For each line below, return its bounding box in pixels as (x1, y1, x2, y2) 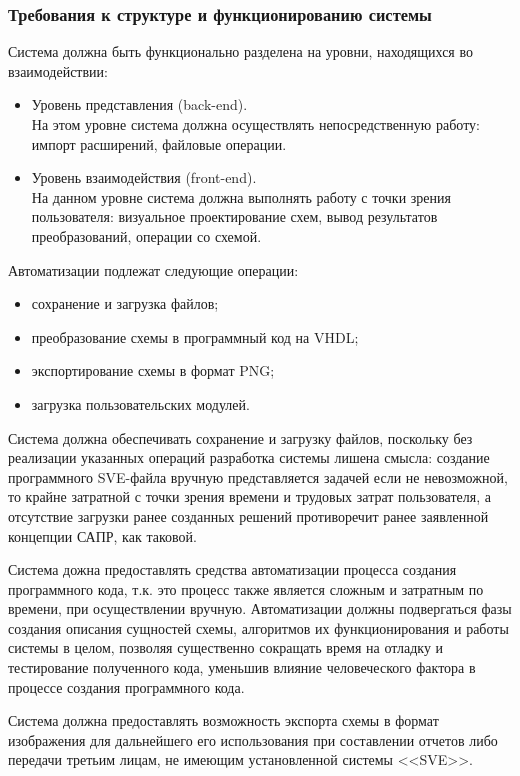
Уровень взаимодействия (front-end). (31, 167, 257, 188)
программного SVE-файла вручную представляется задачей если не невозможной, (8, 466, 508, 487)
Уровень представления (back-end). (31, 94, 248, 115)
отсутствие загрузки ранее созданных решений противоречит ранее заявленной (8, 505, 489, 526)
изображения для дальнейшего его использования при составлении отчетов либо (8, 729, 498, 750)
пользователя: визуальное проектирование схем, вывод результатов (31, 206, 438, 227)
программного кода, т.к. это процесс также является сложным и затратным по (8, 578, 484, 599)
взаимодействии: (8, 60, 108, 81)
